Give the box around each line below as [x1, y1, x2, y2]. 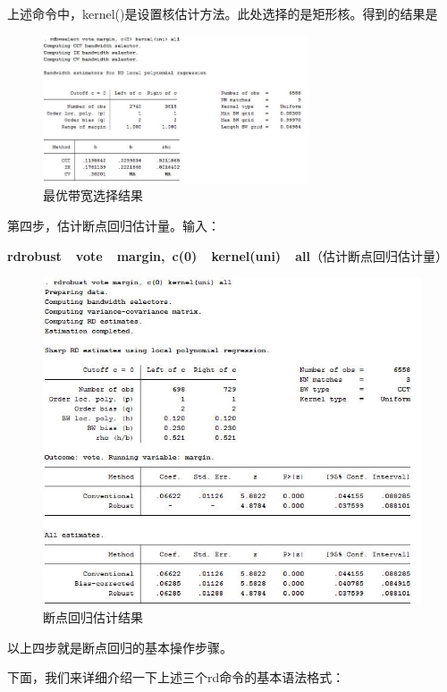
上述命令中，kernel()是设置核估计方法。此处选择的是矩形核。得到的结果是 [7, 4, 438, 22]
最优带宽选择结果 [43, 186, 143, 205]
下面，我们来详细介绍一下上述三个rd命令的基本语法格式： [7, 668, 345, 687]
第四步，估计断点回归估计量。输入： [7, 215, 220, 234]
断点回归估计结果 [43, 607, 143, 626]
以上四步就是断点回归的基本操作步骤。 [7, 637, 232, 656]
